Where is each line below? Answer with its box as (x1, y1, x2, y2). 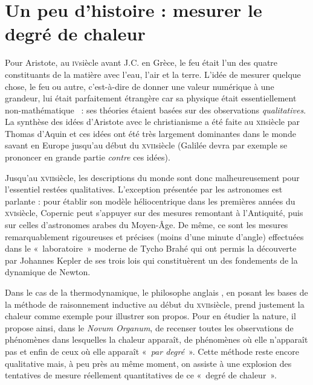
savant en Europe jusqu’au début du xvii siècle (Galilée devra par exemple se (5, 139, 288, 151)
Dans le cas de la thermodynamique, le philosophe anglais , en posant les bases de (5, 286, 308, 298)
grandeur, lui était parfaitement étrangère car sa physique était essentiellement (5, 92, 297, 104)
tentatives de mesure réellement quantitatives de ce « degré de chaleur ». (5, 369, 277, 381)
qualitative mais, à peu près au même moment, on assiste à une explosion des (5, 357, 292, 369)
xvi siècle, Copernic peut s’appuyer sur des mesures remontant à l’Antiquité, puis (5, 206, 303, 219)
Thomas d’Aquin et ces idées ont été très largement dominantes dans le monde (5, 127, 296, 139)
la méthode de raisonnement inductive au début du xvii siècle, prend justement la (5, 297, 305, 310)
